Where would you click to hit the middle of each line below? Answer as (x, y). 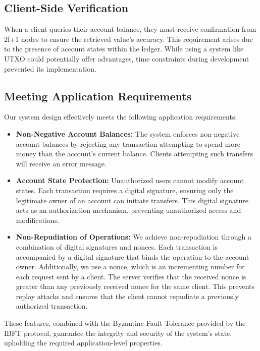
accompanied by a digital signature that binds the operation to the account (133, 256)
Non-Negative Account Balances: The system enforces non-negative (128, 133)
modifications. (38, 220)
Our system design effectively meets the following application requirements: (121, 117)
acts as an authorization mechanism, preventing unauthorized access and (128, 210)
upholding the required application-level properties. (83, 343)
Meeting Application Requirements (98, 96)
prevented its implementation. (50, 68)
